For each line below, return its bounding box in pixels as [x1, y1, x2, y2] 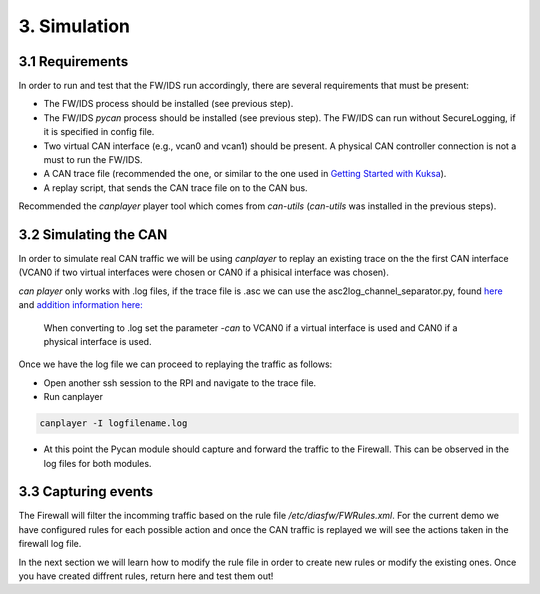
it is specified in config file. [43, 126, 155, 138]
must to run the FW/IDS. [43, 154, 143, 166]
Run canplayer [43, 391, 104, 403]
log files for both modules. [43, 457, 152, 469]
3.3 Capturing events [18, 483, 154, 500]
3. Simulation [18, 15, 130, 37]
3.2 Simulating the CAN [18, 226, 168, 243]
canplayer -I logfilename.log [39, 418, 188, 429]
